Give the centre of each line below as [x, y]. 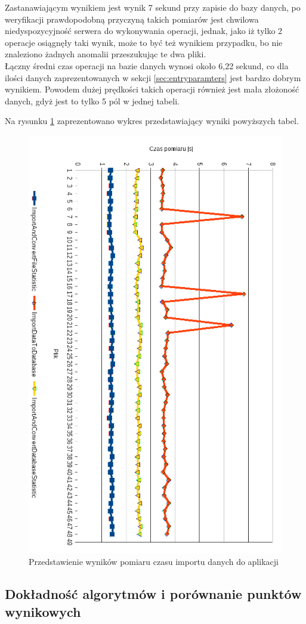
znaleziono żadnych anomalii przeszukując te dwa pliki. [106, 54]
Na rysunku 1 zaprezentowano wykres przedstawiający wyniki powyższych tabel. [152, 121]
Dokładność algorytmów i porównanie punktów [153, 594]
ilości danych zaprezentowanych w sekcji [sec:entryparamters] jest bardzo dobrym [153, 77]
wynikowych [43, 611]
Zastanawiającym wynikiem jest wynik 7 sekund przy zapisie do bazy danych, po [153, 7]
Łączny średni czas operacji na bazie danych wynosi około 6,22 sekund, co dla [147, 65]
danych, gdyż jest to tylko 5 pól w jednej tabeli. [92, 101]
